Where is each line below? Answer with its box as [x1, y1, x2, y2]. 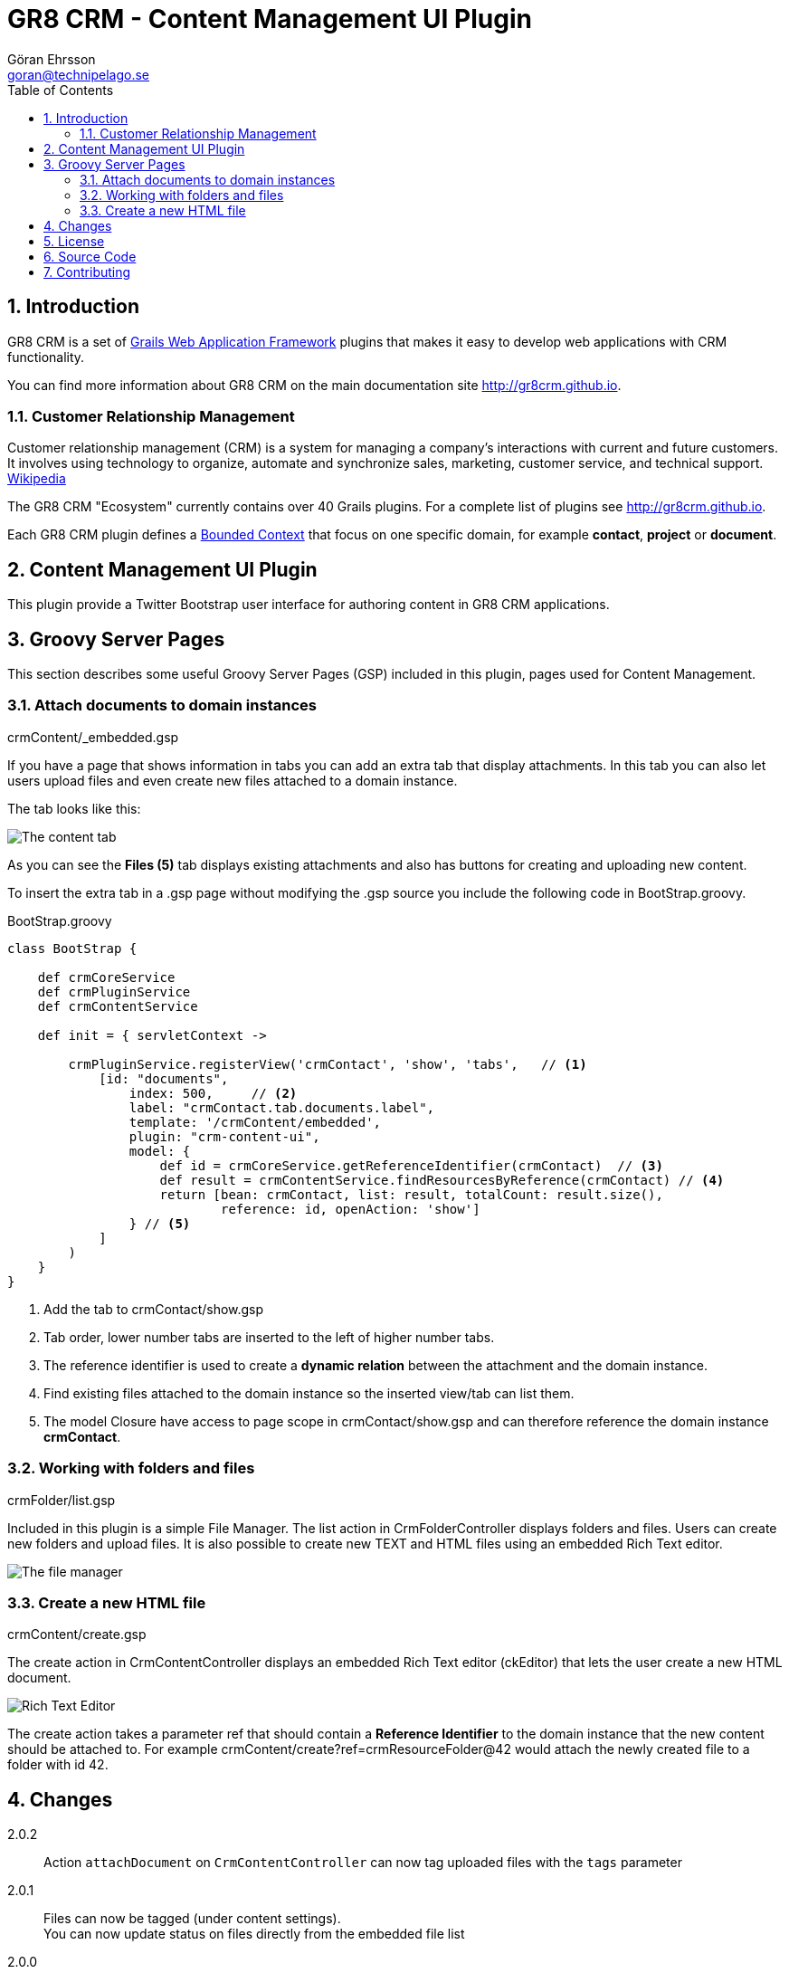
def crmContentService [37, 998, 198, 1014]
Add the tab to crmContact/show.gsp [43, 1301, 264, 1317]
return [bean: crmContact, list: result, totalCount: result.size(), [159, 1187, 663, 1202]
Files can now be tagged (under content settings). [43, 1911, 341, 1927]
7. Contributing [43, 263, 131, 280]
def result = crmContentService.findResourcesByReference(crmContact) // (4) [159, 1172, 725, 1187]
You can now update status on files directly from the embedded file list [43, 1926, 465, 1942]
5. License [43, 233, 105, 249]
